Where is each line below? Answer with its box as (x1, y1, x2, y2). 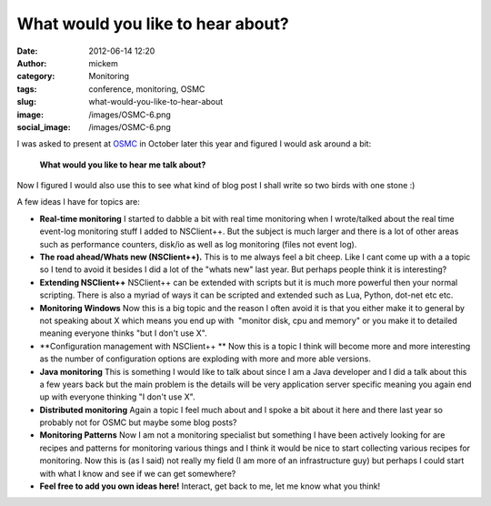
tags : (16, 83, 37, 95)
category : (16, 71, 55, 82)
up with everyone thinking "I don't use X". (39, 391, 195, 402)
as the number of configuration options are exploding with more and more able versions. (39, 353, 372, 364)
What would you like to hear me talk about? (39, 159, 206, 170)
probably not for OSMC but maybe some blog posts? (39, 417, 237, 428)
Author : (16, 57, 47, 68)
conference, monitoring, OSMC (88, 83, 205, 95)
